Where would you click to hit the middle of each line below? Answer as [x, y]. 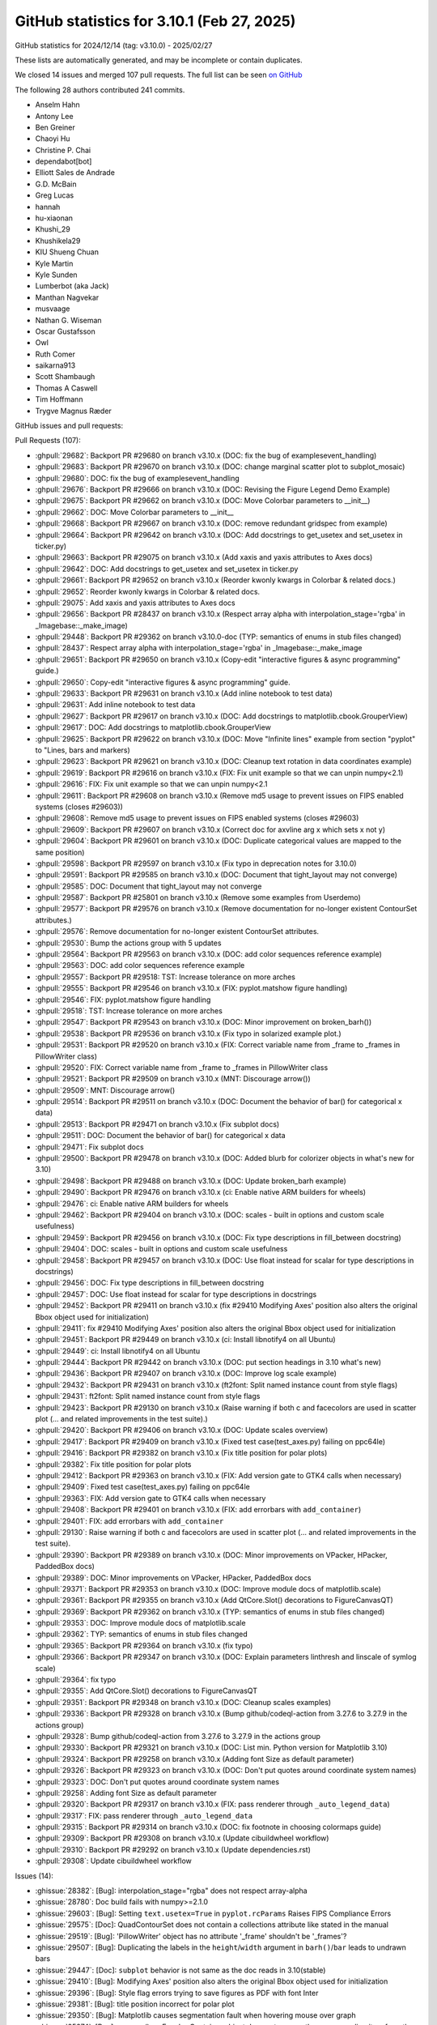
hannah [48, 207]
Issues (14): [34, 1876]
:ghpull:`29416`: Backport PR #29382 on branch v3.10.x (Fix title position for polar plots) [181, 1453]
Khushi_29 [53, 229]
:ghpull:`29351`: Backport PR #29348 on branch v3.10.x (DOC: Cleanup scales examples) [183, 1702]
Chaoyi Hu [53, 139]
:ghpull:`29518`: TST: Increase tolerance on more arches [129, 1010]
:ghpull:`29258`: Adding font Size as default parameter [126, 1793]
